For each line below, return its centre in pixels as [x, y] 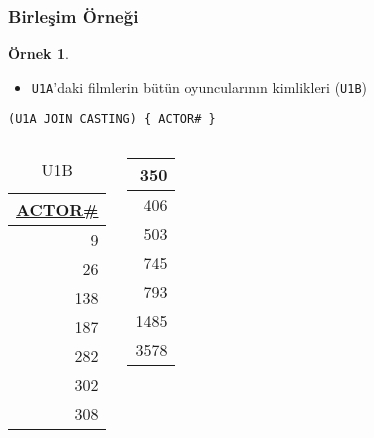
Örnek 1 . [38, 53]
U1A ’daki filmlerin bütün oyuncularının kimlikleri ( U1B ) [199, 86]
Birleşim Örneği [73, 15]
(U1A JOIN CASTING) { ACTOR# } [112, 119]
